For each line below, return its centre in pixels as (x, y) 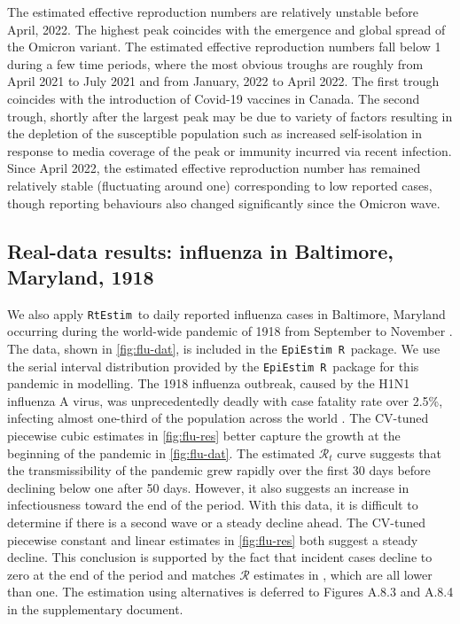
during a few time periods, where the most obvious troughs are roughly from (215, 63)
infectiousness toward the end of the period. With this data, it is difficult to (213, 505)
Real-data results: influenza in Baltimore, (201, 250)
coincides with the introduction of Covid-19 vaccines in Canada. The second (214, 98)
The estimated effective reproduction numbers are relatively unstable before (213, 12)
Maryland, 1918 (81, 276)
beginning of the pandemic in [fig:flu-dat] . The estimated (161, 452)
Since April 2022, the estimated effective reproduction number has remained (214, 168)
